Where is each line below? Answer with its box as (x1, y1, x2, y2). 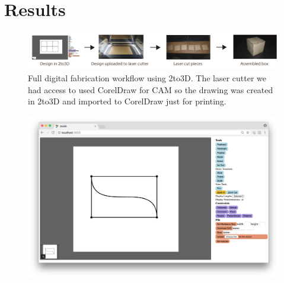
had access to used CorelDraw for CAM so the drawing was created (28, 83, 273, 96)
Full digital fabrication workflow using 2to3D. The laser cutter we (28, 72, 267, 84)
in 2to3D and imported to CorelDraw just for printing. (28, 95, 226, 107)
